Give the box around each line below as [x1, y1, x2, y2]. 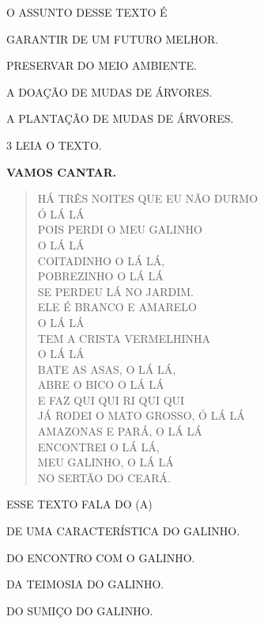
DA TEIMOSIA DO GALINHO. [6, 576, 164, 592]
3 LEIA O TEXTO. [6, 136, 102, 153]
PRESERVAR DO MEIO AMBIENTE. [6, 57, 197, 74]
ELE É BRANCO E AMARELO [37, 299, 197, 315]
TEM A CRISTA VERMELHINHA [37, 329, 210, 346]
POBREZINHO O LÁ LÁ [37, 268, 164, 284]
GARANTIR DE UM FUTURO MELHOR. [6, 30, 219, 47]
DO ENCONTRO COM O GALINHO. [6, 549, 195, 565]
